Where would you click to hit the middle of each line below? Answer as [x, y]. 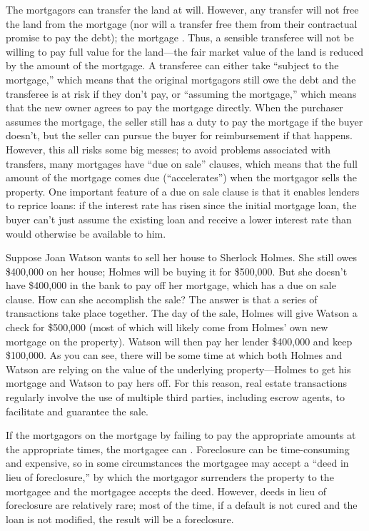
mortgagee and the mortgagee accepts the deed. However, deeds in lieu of [166, 491]
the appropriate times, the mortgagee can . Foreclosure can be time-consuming [178, 449]
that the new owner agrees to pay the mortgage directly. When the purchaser [175, 107]
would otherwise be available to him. [86, 233]
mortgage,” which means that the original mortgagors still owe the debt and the [181, 79]
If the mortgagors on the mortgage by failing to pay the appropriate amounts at [181, 435]
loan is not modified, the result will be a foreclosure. [120, 519]
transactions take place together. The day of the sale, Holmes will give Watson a [182, 313]
